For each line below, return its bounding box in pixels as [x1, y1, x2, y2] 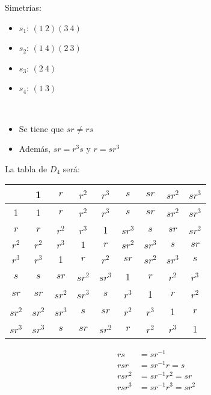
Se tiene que [19, 122, 64, 134]
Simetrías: [5, 1, 41, 13]
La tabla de [5, 162, 47, 175]
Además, [19, 142, 50, 155]
